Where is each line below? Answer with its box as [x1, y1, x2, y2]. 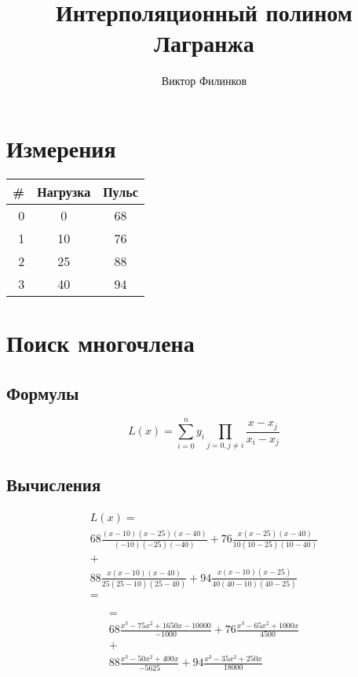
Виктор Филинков [161, 72, 247, 89]
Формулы [6, 380, 79, 405]
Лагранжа [154, 27, 254, 59]
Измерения [6, 131, 116, 164]
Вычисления [6, 472, 101, 496]
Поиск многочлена [6, 327, 195, 359]
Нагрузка [37, 182, 91, 201]
